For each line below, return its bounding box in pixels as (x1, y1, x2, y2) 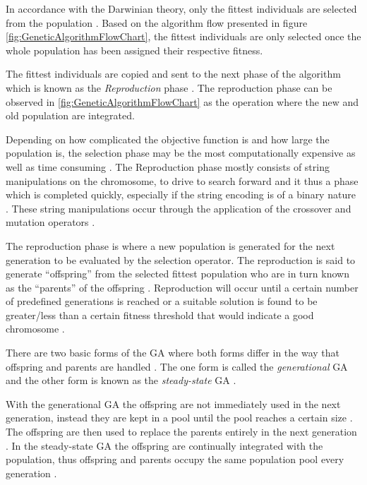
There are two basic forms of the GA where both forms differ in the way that (6, 345, 340, 360)
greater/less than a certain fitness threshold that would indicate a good (6, 307, 314, 322)
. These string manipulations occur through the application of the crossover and (6, 200, 351, 215)
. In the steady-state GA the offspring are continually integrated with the (6, 438, 323, 453)
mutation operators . (6, 215, 95, 229)
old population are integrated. (6, 108, 135, 123)
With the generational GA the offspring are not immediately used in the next (6, 396, 341, 411)
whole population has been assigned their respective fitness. (6, 42, 263, 57)
